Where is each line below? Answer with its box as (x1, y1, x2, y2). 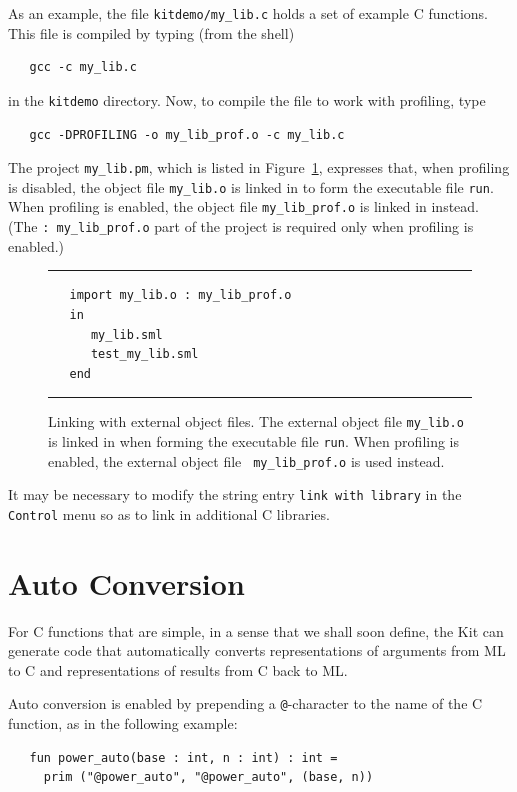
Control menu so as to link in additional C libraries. (8, 503, 330, 524)
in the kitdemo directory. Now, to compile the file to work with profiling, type (8, 89, 486, 110)
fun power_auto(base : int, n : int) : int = (29, 750, 338, 765)
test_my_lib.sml (90, 347, 199, 362)
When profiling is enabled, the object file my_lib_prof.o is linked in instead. (8, 196, 480, 217)
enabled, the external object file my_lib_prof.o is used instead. (48, 450, 445, 471)
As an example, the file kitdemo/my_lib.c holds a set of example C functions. (8, 3, 489, 23)
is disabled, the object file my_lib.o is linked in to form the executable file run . (8, 176, 494, 197)
